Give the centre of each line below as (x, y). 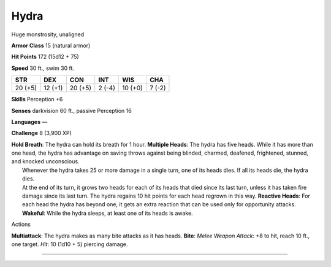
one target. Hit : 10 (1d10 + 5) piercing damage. (70, 244)
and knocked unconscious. (45, 161)
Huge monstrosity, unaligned (48, 34)
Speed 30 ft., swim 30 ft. (43, 68)
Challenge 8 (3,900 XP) (41, 133)
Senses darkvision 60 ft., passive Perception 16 (71, 110)
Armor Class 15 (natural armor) (51, 45)
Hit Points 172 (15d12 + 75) (45, 57)
